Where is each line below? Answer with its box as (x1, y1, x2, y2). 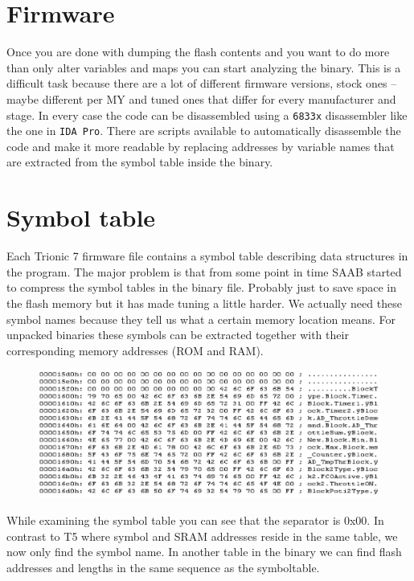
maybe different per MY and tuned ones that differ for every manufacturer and (6, 90, 396, 107)
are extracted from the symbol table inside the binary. (6, 153, 273, 170)
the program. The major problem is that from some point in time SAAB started (6, 263, 402, 280)
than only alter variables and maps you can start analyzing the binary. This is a (6, 59, 401, 76)
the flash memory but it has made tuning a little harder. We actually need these (6, 294, 402, 311)
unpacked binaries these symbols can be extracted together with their (6, 326, 349, 343)
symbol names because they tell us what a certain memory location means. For (6, 310, 396, 327)
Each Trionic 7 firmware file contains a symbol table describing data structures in (6, 248, 408, 264)
